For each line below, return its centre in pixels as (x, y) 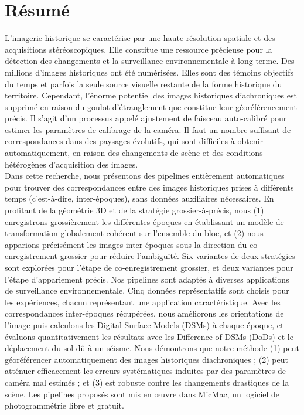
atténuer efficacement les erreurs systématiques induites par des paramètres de (145, 371)
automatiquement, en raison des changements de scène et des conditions (134, 153)
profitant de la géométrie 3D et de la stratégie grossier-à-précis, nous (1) (134, 210)
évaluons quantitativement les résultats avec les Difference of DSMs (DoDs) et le (149, 336)
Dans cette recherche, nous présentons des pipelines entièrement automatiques (145, 176)
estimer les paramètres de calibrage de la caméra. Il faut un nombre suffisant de (148, 129)
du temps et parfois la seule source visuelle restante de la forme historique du (144, 84)
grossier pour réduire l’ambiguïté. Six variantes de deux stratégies (177, 256)
